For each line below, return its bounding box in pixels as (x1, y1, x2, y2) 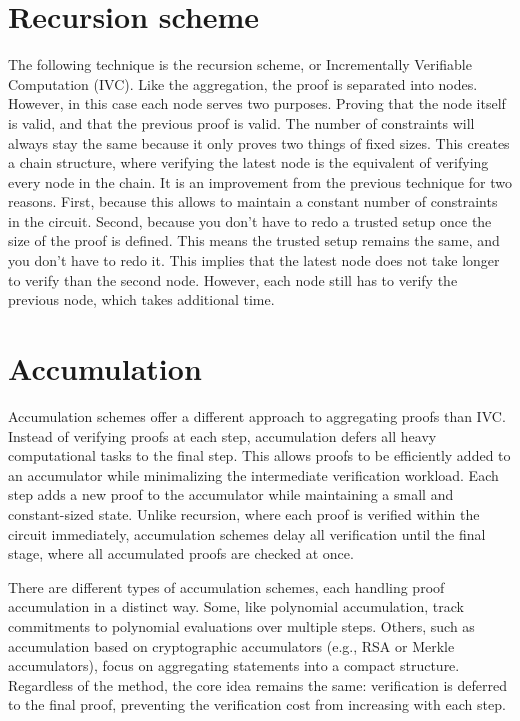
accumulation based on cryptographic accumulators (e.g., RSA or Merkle (8, 635, 455, 656)
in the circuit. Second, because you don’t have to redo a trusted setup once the (8, 210, 492, 231)
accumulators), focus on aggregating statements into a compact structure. (8, 655, 460, 676)
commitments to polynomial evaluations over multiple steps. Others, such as (8, 615, 475, 636)
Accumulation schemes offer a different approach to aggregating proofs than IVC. (8, 405, 506, 426)
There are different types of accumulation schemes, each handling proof (8, 576, 445, 597)
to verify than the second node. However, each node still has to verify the (8, 269, 458, 290)
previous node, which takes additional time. (8, 289, 275, 310)
